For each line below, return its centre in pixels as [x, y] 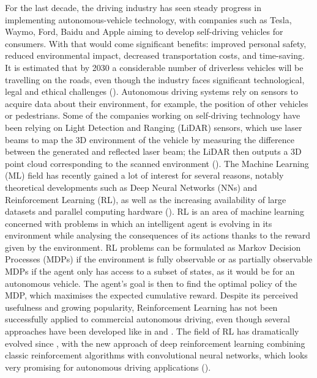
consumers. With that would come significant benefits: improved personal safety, [156, 43]
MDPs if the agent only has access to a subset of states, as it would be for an [150, 271]
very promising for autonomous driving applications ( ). [108, 367]
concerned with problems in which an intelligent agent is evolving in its [139, 223]
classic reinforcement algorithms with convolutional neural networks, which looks [156, 355]
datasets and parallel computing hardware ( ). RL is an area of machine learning [155, 211]
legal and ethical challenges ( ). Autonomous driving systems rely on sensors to [152, 91]
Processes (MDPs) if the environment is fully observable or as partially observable [159, 259]
